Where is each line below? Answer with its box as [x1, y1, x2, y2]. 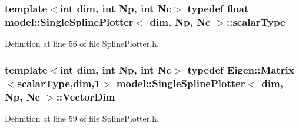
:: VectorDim [56, 89, 115, 103]
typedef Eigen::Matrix [187, 62, 294, 77]
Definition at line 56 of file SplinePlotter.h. [5, 37, 159, 50]
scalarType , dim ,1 [17, 75, 100, 90]
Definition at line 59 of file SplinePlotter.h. [5, 112, 159, 124]
